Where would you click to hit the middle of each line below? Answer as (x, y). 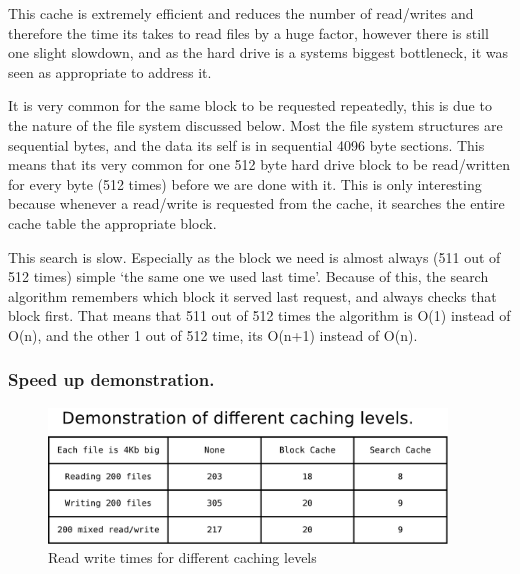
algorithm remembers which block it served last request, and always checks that (252, 295)
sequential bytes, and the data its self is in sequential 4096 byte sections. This (246, 144)
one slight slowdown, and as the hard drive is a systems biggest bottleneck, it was (258, 52)
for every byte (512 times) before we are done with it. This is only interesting (245, 183)
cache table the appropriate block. (112, 222)
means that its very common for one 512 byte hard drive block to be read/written (259, 164)
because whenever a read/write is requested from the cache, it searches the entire (256, 203)
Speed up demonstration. (111, 379)
